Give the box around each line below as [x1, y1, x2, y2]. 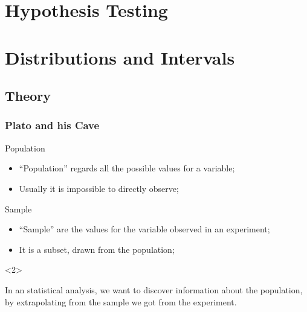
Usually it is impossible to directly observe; [19, 182, 179, 194]
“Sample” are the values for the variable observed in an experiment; [19, 223, 270, 235]
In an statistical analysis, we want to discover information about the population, [5, 283, 303, 296]
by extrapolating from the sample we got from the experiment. [5, 295, 237, 308]
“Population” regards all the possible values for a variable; [19, 162, 235, 174]
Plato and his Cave [5, 118, 100, 133]
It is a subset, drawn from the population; [19, 243, 175, 255]
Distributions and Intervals [5, 45, 235, 69]
